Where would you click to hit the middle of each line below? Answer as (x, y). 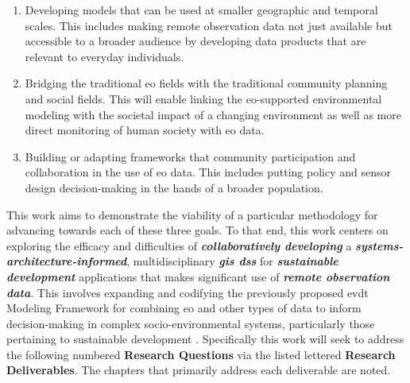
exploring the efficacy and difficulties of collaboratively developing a (179, 245)
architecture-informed (67, 261)
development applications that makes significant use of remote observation (198, 276)
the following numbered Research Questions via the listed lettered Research (201, 354)
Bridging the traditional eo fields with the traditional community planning (206, 83)
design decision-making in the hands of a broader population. (174, 187)
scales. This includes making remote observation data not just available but (209, 25)
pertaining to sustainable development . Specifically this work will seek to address (205, 339)
